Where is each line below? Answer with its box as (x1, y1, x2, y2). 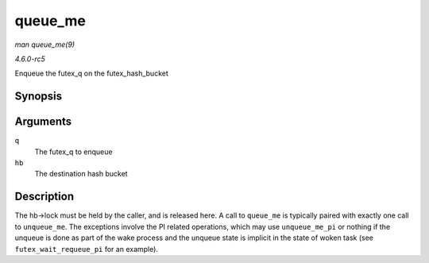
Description (14, 190, 75, 203)
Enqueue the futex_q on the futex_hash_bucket (14, 68, 168, 79)
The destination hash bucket (34, 169, 128, 179)
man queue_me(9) (14, 40, 75, 49)
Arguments (14, 115, 72, 129)
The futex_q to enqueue (34, 147, 113, 157)
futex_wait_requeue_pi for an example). (14, 244, 159, 253)
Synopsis (14, 90, 63, 103)
